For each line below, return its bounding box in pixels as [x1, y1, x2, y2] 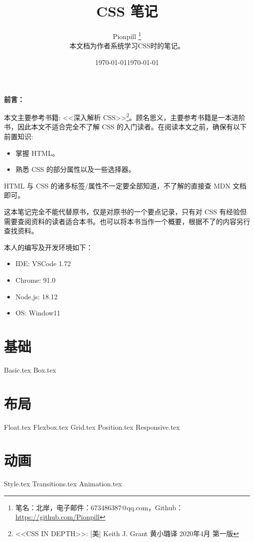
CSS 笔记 [96, 1, 158, 21]
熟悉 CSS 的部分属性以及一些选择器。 [15, 164, 135, 174]
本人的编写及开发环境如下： [4, 242, 93, 252]
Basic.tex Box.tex [4, 364, 57, 375]
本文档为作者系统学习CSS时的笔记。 [69, 41, 185, 51]
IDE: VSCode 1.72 [15, 258, 71, 269]
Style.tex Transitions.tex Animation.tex [4, 479, 122, 489]
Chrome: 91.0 [15, 274, 56, 285]
